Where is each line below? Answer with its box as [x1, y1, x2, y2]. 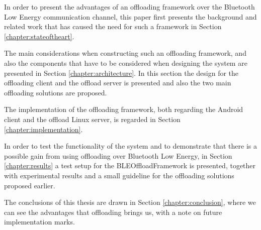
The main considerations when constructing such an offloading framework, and [4, 48, 246, 58]
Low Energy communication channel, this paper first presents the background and [4, 11, 257, 22]
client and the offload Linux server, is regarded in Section [4, 113, 181, 124]
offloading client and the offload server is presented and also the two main [4, 77, 231, 88]
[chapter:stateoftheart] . [4, 31, 74, 41]
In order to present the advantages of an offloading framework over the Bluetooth [4, 2, 255, 12]
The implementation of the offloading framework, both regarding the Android [4, 104, 243, 114]
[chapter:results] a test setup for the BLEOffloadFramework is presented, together [4, 160, 256, 171]
